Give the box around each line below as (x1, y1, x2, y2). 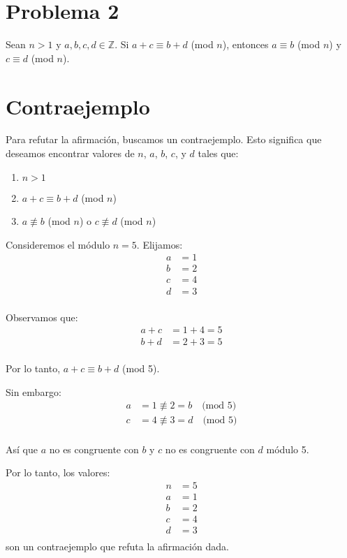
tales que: (198, 146, 239, 161)
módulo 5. (266, 441, 309, 456)
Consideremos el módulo (6, 237, 110, 251)
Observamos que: (6, 309, 78, 324)
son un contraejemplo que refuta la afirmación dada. (6, 538, 229, 553)
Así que (6, 441, 38, 456)
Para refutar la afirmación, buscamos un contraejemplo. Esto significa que (6, 132, 322, 147)
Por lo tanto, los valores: (6, 465, 110, 480)
